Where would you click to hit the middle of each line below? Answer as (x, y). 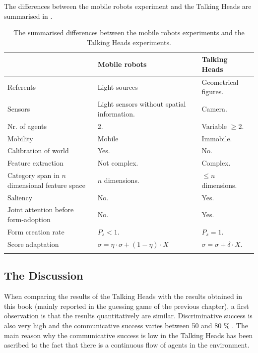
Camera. (214, 109)
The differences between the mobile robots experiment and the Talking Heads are (128, 6)
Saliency (20, 197)
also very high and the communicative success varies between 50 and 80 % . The (126, 325)
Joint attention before (41, 209)
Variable (214, 126)
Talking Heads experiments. (129, 42)
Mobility (20, 138)
